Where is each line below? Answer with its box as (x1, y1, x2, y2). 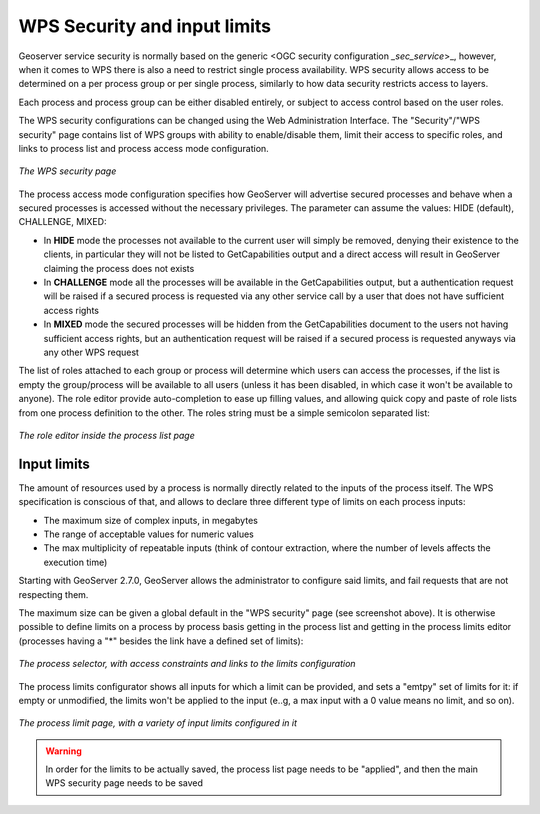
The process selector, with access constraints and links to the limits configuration (18, 658, 356, 670)
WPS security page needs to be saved (45, 777, 204, 789)
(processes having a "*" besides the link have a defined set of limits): (18, 635, 304, 647)
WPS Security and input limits (18, 15, 272, 37)
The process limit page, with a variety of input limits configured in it (18, 717, 298, 729)
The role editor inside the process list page (18, 429, 195, 441)
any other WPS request (43, 346, 140, 358)
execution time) (43, 556, 108, 568)
